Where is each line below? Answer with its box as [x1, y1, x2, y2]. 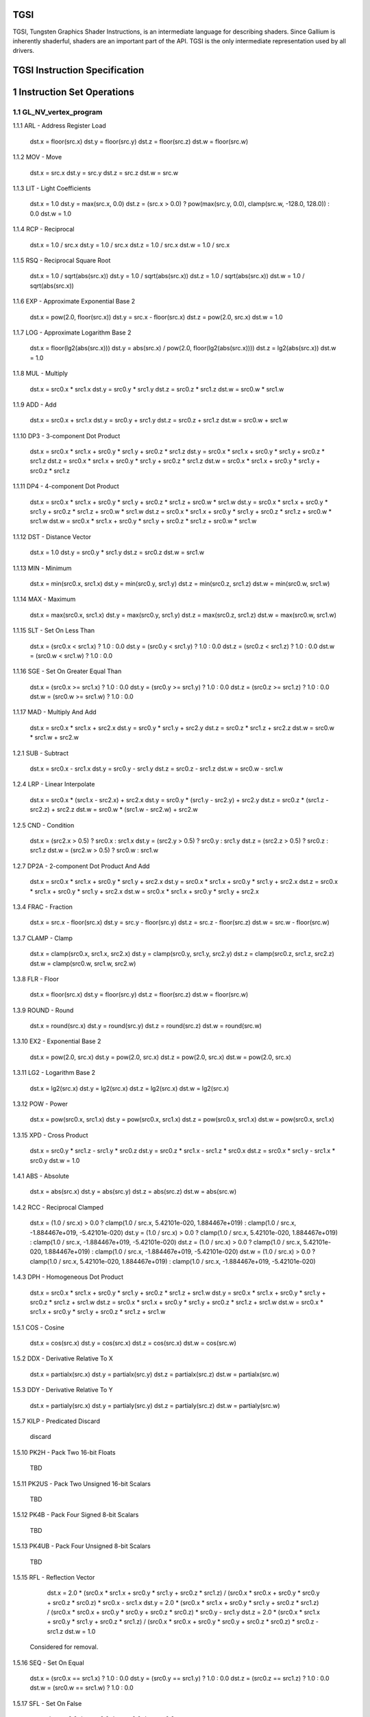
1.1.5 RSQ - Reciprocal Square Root [12, 256, 111, 264]
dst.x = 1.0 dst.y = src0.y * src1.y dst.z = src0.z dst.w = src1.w [29, 548, 205, 556]
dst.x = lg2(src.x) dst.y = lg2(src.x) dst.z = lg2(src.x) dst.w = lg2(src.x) [29, 1084, 230, 1092]
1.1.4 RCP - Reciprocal [12, 225, 75, 234]
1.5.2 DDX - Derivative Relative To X [12, 1354, 113, 1363]
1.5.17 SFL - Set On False [12, 1699, 82, 1707]
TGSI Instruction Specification [12, 65, 145, 76]
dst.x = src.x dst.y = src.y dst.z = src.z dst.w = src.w [29, 168, 178, 177]
